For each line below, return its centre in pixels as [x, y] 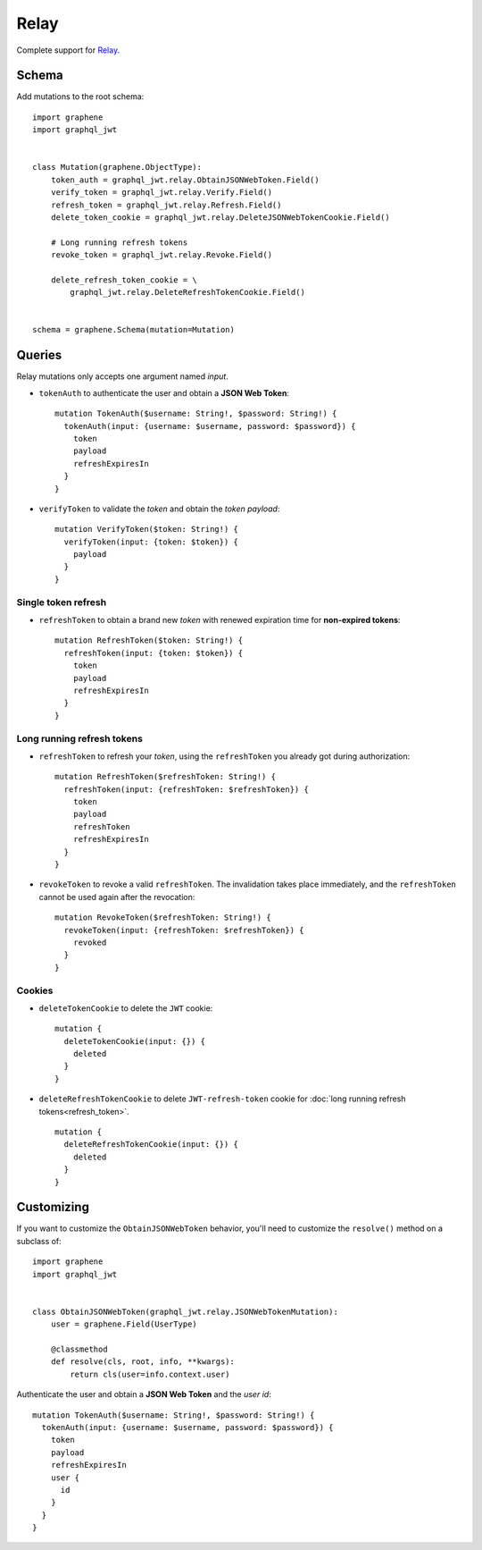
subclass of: [39, 1241]
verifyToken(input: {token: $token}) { [151, 542]
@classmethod [79, 1349]
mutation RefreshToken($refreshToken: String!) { [166, 777]
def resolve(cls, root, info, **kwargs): [143, 1362]
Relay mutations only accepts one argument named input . [123, 376]
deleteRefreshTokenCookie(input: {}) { [151, 1145]
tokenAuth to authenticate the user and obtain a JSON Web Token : [164, 392]
